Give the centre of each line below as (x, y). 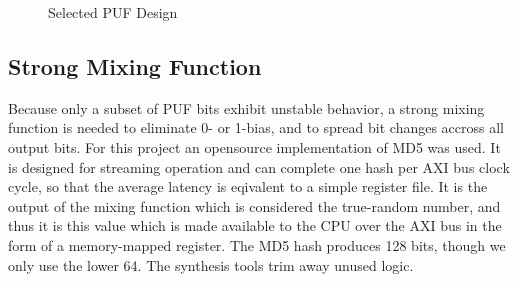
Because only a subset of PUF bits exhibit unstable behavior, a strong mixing (246, 107)
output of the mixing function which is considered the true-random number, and (254, 205)
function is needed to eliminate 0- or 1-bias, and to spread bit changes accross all (256, 127)
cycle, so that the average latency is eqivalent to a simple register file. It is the (248, 186)
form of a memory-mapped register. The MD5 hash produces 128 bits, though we (257, 244)
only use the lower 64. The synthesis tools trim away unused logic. (211, 264)
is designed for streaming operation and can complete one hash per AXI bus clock (259, 166)
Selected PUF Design (113, 12)
